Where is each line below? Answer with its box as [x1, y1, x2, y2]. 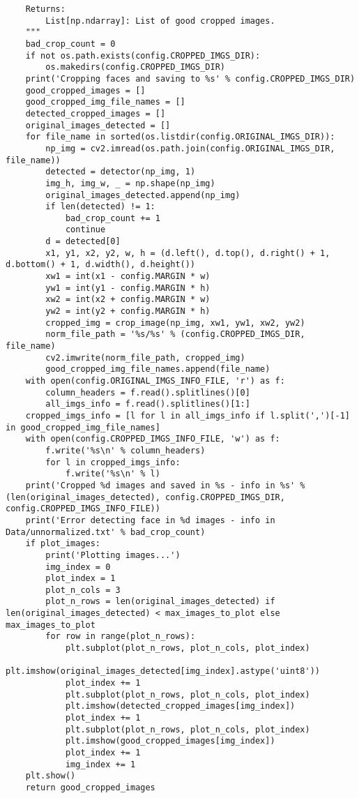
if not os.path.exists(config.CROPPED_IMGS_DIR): [25, 50, 261, 61]
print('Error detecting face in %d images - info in [25, 515, 275, 525]
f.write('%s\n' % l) [65, 469, 160, 479]
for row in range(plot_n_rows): [45, 631, 196, 642]
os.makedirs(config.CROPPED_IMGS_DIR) [45, 62, 225, 73]
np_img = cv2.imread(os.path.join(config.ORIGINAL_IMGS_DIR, [45, 143, 335, 153]
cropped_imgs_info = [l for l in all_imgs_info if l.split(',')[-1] [25, 410, 350, 421]
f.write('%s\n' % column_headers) [45, 445, 206, 456]
